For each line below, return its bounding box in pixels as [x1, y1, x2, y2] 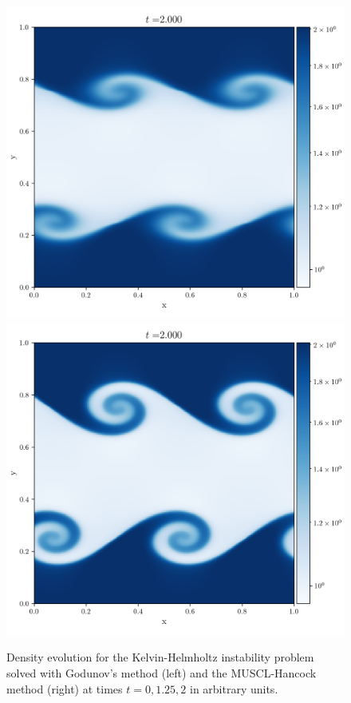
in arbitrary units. [189, 680, 278, 697]
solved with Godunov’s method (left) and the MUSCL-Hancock [6, 664, 317, 681]
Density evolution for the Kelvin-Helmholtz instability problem [6, 649, 314, 665]
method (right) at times [6, 680, 123, 697]
